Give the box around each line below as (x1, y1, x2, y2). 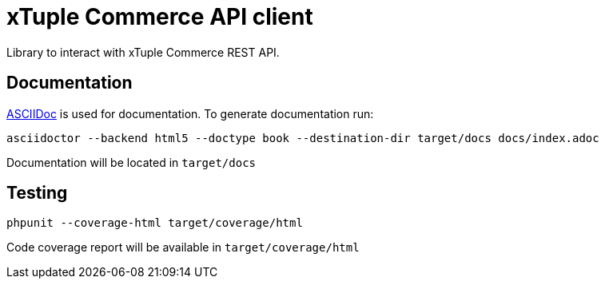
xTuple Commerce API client (6, 3, 313, 30)
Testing (6, 183, 68, 204)
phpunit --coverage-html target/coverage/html (6, 216, 303, 230)
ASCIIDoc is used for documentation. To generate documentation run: (6, 106, 374, 121)
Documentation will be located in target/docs (6, 155, 257, 169)
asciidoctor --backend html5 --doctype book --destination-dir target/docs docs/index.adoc (6, 131, 599, 144)
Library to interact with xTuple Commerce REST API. (6, 45, 280, 59)
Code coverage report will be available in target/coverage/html (6, 240, 360, 255)
